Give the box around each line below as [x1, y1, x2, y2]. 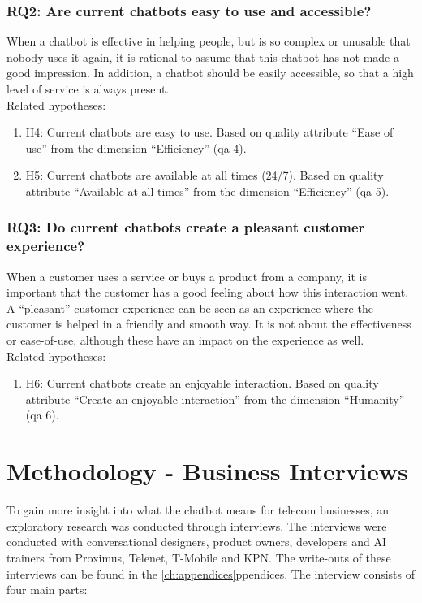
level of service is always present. [6, 80, 170, 97]
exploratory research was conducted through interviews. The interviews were [6, 517, 387, 534]
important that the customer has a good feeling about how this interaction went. [6, 284, 409, 301]
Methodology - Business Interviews [6, 454, 408, 488]
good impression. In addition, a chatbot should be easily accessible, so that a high [6, 64, 414, 81]
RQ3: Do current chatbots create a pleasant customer [6, 217, 365, 237]
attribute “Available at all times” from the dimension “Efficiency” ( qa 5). [25, 182, 390, 199]
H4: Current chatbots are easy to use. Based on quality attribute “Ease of [25, 124, 394, 141]
